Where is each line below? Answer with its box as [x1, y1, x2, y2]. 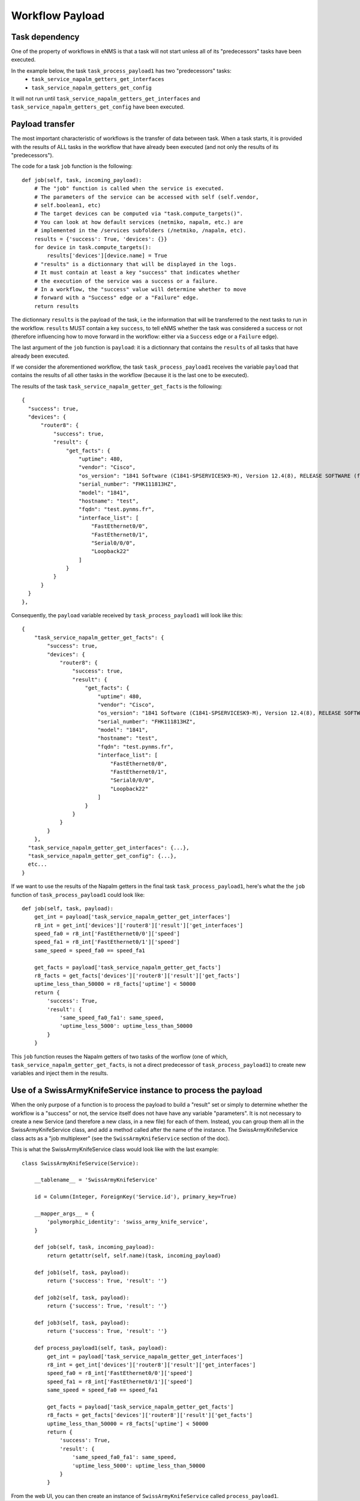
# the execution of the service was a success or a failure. [34, 277, 218, 285]
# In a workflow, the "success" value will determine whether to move [34, 286, 247, 292]
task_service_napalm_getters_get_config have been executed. [11, 103, 185, 110]
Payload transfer [11, 119, 75, 129]
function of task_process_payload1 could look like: [11, 891, 145, 898]
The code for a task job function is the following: [11, 163, 133, 170]
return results [34, 303, 79, 309]
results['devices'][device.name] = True [47, 252, 167, 259]
